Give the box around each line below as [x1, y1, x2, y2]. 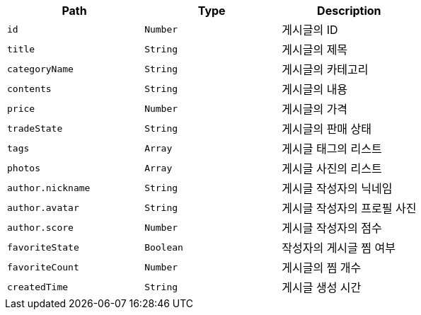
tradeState [7, 122, 63, 134]
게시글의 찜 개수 [282, 260, 362, 275]
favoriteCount [7, 261, 79, 273]
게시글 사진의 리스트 [282, 161, 382, 176]
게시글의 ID [282, 23, 338, 37]
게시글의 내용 [282, 82, 348, 96]
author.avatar [7, 202, 79, 213]
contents [7, 83, 52, 94]
